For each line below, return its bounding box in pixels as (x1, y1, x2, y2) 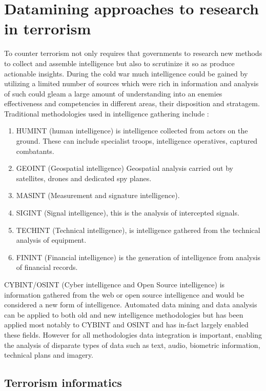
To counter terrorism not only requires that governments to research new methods (4, 48, 262, 58)
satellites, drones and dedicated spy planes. (16, 172, 152, 183)
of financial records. (16, 262, 78, 272)
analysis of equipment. (16, 234, 87, 245)
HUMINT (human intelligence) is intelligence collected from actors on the (16, 125, 248, 136)
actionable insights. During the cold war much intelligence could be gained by (4, 68, 248, 79)
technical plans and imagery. (4, 349, 93, 360)
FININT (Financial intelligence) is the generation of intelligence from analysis (16, 251, 261, 262)
